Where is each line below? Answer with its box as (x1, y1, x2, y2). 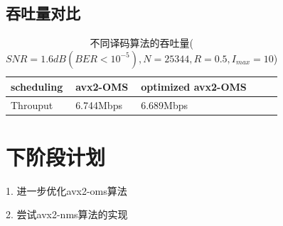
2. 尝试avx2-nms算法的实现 (6, 207, 128, 222)
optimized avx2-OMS (141, 79, 247, 94)
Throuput (11, 97, 53, 112)
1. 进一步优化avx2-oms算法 (6, 183, 127, 198)
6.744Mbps (75, 97, 122, 112)
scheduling (11, 79, 63, 94)
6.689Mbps (141, 97, 188, 112)
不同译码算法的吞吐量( (90, 35, 193, 50)
